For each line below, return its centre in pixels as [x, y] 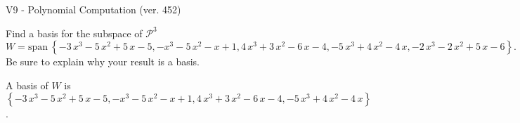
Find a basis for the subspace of [74, 33]
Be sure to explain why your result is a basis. [103, 61]
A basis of [27, 85]
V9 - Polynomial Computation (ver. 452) [93, 9]
